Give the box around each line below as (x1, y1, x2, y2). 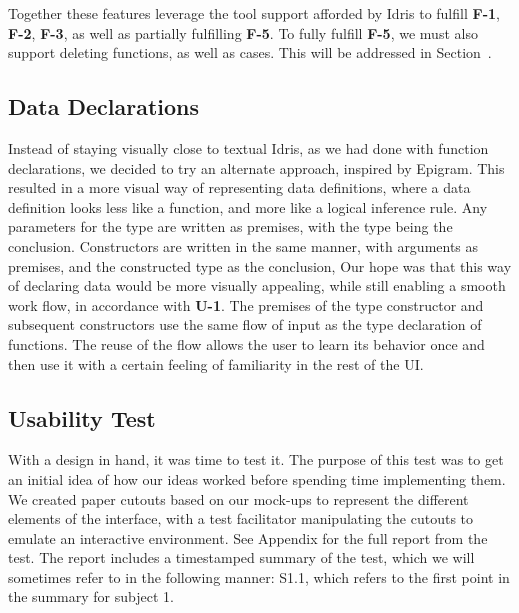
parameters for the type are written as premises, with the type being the (8, 216, 453, 237)
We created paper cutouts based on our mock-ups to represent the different (8, 488, 469, 509)
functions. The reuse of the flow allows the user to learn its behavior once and (8, 333, 485, 354)
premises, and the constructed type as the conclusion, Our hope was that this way (8, 255, 512, 276)
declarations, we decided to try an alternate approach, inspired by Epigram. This (8, 157, 505, 178)
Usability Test (8, 402, 156, 433)
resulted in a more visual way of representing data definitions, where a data (8, 177, 471, 198)
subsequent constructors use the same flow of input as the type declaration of (8, 314, 482, 335)
